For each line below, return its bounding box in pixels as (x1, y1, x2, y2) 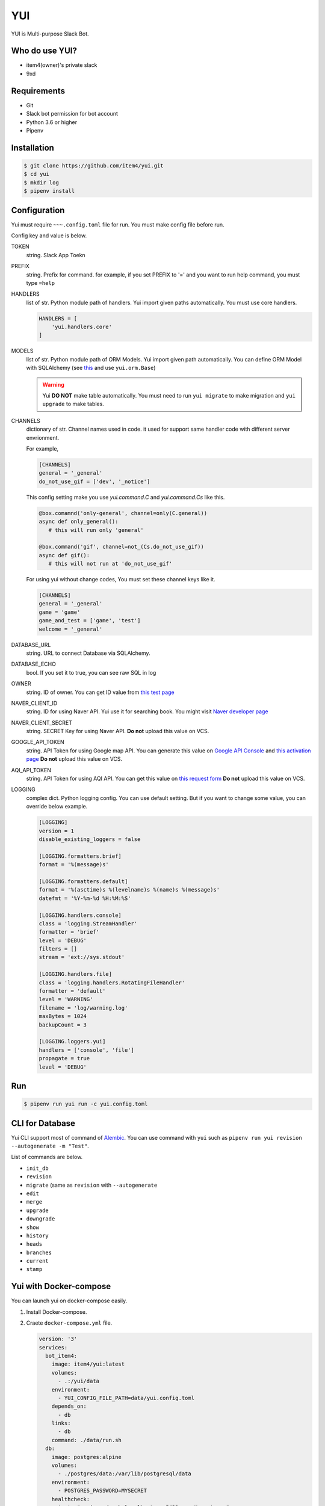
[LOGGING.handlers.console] (39, 911, 122, 919)
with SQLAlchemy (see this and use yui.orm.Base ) (26, 364, 156, 372)
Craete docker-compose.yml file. (26, 1319, 113, 1326)
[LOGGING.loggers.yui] (39, 1038, 106, 1045)
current (26, 1258, 49, 1264)
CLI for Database (11, 1118, 75, 1128)
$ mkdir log (23, 179, 60, 186)
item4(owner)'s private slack (26, 61, 97, 69)
